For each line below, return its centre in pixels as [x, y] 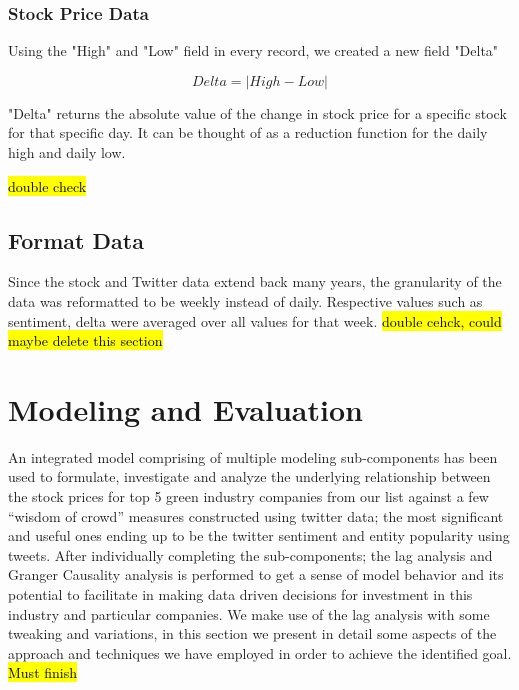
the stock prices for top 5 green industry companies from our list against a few [248, 496]
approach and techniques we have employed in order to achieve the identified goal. [260, 652]
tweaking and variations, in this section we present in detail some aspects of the [252, 633]
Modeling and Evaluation [185, 408]
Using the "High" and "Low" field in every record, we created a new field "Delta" [253, 50]
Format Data [76, 239]
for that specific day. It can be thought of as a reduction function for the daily [248, 132]
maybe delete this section [85, 340]
